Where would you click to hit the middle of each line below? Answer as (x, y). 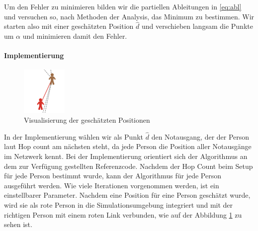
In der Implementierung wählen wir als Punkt (74, 136)
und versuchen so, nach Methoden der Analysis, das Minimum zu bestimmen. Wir (129, 16)
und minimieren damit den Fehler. (75, 36)
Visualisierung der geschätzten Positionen (87, 119)
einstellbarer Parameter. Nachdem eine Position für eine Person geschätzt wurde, (127, 195)
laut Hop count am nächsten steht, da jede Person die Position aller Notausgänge (128, 146)
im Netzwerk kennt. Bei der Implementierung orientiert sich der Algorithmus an (126, 156)
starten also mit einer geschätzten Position (69, 26)
